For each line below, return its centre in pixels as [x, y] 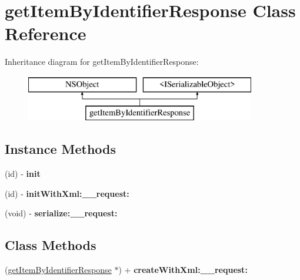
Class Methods [51, 245]
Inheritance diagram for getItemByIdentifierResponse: [102, 62]
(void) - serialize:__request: [61, 213]
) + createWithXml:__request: [183, 270]
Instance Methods [60, 149]
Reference [46, 33]
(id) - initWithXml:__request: [67, 193]
